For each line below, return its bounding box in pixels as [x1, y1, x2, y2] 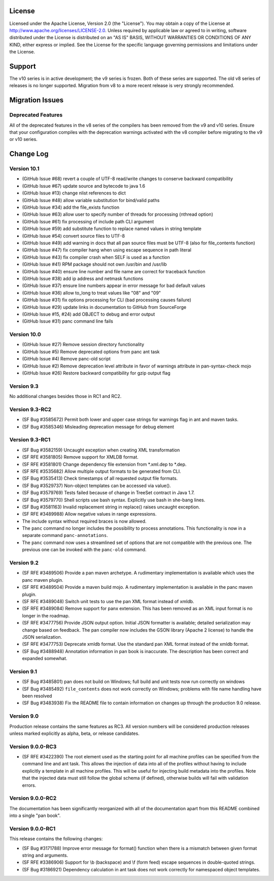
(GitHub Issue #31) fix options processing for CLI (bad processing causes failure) [22, 297, 191, 303]
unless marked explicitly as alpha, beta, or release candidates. [9, 730, 140, 736]
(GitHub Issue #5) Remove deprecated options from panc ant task [22, 349, 160, 355]
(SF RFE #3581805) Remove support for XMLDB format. [22, 454, 139, 460]
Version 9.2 [9, 559, 39, 566]
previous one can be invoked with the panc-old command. [22, 547, 147, 553]
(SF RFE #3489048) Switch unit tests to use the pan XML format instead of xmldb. [22, 598, 194, 604]
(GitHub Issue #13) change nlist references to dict [22, 190, 126, 196]
